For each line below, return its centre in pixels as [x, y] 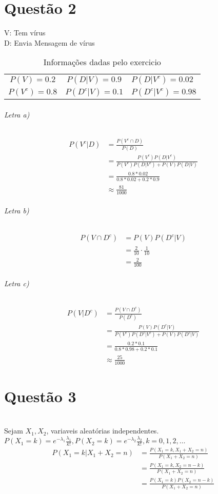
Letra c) [17, 283]
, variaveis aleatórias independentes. [103, 431]
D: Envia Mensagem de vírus [49, 42]
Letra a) [17, 114]
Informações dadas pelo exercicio [102, 62]
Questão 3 [40, 396]
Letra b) [17, 211]
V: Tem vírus [25, 33]
